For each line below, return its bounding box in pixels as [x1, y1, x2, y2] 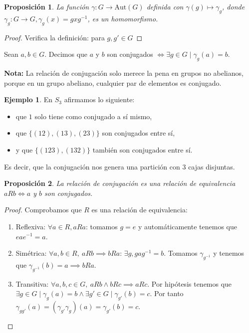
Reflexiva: [15, 221, 46, 231]
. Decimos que [44, 49, 88, 59]
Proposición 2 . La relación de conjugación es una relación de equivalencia [4, 178, 236, 188]
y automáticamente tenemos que [138, 221, 237, 231]
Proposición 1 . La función [4, 1, 89, 11]
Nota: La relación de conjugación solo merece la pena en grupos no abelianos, [4, 67, 244, 78]
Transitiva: [15, 278, 49, 289]
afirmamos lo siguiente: [64, 94, 135, 105]
